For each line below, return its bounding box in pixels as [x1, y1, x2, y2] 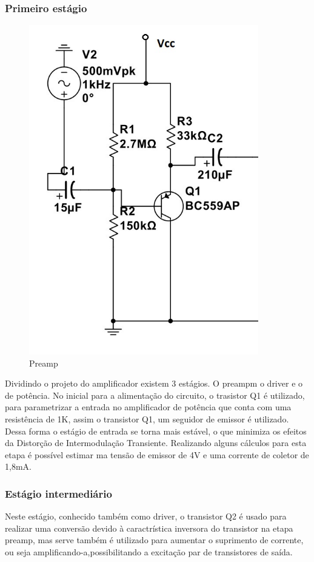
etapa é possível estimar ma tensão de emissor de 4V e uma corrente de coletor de [5, 448, 309, 461]
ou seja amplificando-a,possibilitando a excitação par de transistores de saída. [5, 545, 293, 558]
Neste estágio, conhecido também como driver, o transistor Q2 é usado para [5, 510, 287, 523]
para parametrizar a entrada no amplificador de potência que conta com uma [5, 401, 292, 413]
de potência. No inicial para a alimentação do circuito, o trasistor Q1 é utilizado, [5, 388, 305, 401]
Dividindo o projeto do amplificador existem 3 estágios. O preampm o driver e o [5, 377, 303, 390]
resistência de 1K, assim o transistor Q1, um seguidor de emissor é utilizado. [5, 412, 289, 425]
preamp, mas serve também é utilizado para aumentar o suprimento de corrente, [5, 533, 304, 546]
